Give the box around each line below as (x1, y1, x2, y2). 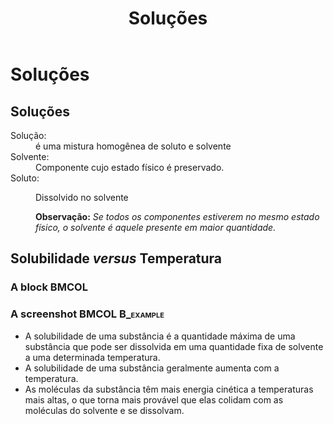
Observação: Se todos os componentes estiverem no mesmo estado (35, 211, 320, 222)
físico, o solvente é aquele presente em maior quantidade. (35, 222, 277, 233)
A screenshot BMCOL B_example (10, 307, 165, 321)
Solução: (10, 130, 47, 141)
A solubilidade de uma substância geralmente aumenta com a (24, 362, 280, 374)
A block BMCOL (10, 280, 88, 294)
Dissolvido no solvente (35, 192, 129, 203)
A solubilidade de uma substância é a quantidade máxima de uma (24, 330, 296, 342)
